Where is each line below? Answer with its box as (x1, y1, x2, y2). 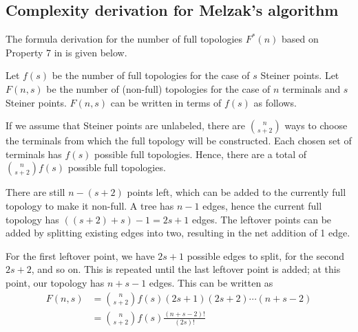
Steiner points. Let (260, 68, 339, 82)
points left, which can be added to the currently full (127, 185, 346, 199)
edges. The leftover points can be (192, 212, 332, 226)
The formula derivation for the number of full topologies (6, 32, 243, 46)
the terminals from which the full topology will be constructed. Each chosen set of (6, 133, 352, 148)
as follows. (253, 95, 297, 109)
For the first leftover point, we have (6, 248, 155, 263)
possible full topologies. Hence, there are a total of (94, 146, 307, 161)
